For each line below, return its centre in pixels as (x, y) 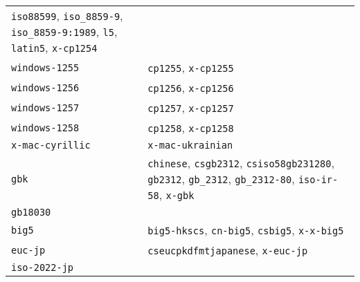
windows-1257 (45, 107)
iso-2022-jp (43, 267)
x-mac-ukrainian (190, 145)
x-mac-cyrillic (51, 145)
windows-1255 (45, 67)
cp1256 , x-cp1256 (191, 87)
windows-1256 (45, 87)
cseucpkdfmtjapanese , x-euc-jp (228, 250)
